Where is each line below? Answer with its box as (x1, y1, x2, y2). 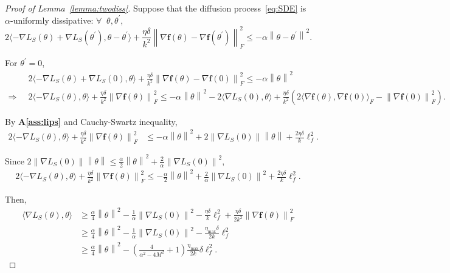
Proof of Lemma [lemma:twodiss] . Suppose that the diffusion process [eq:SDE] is (5, 2, 306, 14)
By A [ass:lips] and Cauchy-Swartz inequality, (5, 115, 178, 127)
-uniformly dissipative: (10, 13, 94, 26)
